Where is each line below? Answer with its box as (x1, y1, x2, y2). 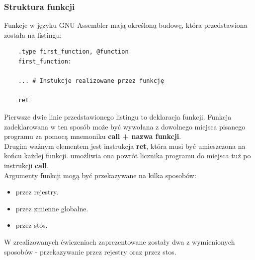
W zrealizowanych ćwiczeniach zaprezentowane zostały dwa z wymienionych (4, 236, 235, 247)
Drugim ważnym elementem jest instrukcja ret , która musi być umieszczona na (4, 140, 246, 151)
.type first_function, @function (18, 48, 129, 56)
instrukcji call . (4, 160, 49, 170)
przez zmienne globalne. (15, 203, 88, 213)
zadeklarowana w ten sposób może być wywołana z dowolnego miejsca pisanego (4, 121, 246, 131)
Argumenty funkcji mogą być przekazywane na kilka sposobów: (4, 170, 196, 180)
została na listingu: (4, 29, 62, 40)
